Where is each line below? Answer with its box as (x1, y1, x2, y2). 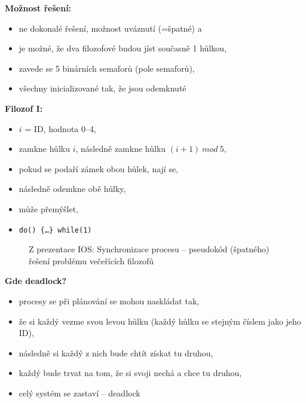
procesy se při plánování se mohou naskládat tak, (19, 294, 200, 307)
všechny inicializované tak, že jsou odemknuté (19, 82, 186, 94)
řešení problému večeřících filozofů (29, 254, 154, 267)
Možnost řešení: (5, 2, 72, 14)
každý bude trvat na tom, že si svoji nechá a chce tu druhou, (19, 367, 242, 379)
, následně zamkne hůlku (75, 142, 166, 155)
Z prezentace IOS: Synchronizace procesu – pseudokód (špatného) (29, 243, 270, 255)
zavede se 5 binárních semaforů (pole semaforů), (19, 62, 195, 74)
